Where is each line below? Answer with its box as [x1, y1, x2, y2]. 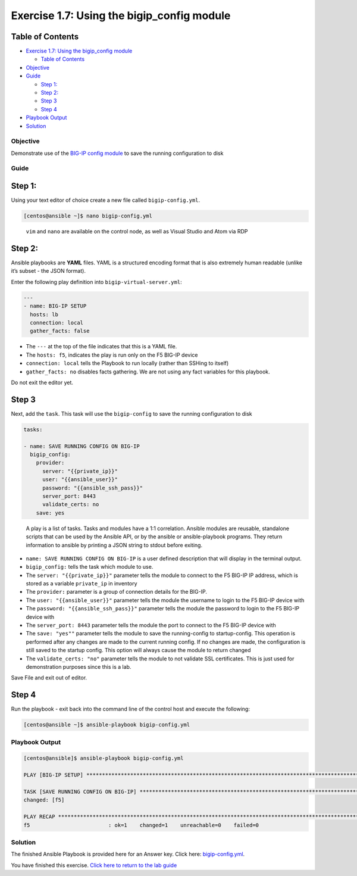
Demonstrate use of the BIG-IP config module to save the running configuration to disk [11, 149, 224, 157]
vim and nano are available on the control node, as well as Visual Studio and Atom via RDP [26, 228, 248, 235]
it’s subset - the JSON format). [11, 267, 86, 275]
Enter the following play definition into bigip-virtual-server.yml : [11, 278, 182, 285]
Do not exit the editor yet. [11, 379, 74, 386]
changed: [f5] [23, 797, 65, 803]
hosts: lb [30, 311, 59, 318]
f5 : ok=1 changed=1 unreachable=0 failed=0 [23, 822, 259, 828]
